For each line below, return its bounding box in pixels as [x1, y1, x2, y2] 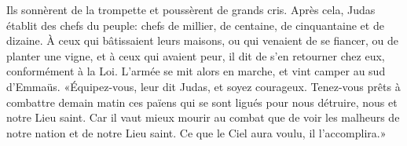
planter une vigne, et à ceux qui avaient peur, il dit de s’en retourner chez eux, [6, 47, 385, 64]
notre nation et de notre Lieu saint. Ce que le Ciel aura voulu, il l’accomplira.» [6, 124, 387, 141]
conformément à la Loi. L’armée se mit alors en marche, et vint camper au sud [6, 63, 386, 79]
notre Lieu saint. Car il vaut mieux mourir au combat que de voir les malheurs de [6, 109, 400, 126]
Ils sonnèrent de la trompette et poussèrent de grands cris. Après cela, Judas [6, 2, 376, 17]
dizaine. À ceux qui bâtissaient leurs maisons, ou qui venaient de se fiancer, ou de [6, 32, 399, 49]
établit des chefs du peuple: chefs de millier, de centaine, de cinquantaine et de [6, 16, 384, 33]
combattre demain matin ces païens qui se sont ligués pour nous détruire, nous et [6, 93, 398, 110]
